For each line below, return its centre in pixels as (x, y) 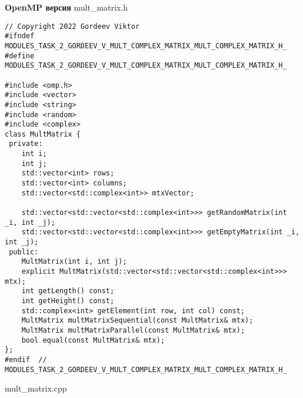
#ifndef (20, 36)
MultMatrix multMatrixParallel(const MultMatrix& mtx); (133, 330)
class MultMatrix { (43, 134)
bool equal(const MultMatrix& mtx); (93, 340)
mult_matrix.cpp (36, 388)
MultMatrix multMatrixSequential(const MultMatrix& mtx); (137, 321)
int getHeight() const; (68, 301)
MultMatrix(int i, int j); (74, 262)
